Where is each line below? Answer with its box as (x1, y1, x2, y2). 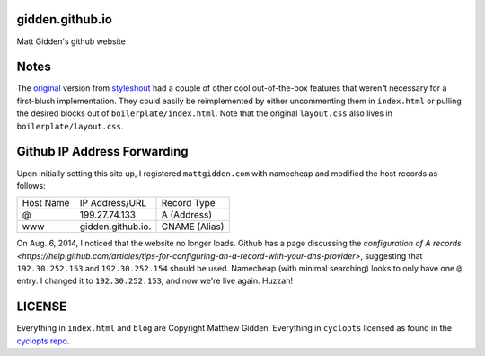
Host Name (22, 197, 70, 209)
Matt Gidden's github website (16, 36, 126, 47)
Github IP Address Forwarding (16, 144, 189, 159)
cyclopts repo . (16, 335, 70, 346)
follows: (16, 180, 46, 191)
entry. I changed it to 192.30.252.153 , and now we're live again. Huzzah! (16, 275, 294, 287)
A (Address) (161, 209, 213, 221)
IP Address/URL (79, 197, 147, 209)
